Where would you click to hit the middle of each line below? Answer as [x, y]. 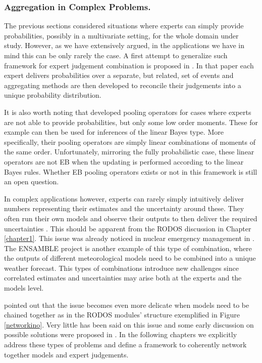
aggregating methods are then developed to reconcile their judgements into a [123, 85]
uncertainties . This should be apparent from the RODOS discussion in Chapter [128, 228]
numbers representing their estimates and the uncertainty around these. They [124, 208]
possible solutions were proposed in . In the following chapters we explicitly [121, 334]
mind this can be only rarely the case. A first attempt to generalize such [116, 55]
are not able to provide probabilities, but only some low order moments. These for [131, 122]
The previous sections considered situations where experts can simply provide [124, 26]
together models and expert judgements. [66, 354]
